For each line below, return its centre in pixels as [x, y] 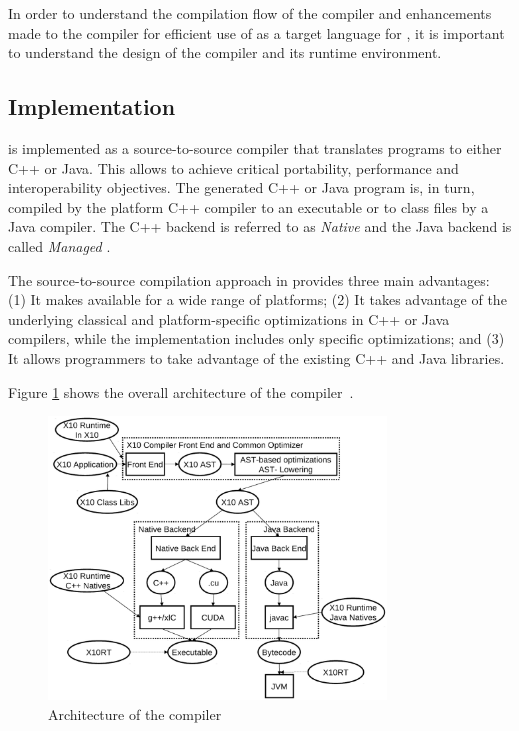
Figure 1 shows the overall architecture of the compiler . [181, 391]
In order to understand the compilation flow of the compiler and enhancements [250, 13]
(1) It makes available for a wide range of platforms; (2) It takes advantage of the [257, 299]
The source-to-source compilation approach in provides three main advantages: [249, 279]
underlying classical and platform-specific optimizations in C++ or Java [229, 318]
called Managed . [59, 245]
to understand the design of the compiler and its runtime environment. [225, 52]
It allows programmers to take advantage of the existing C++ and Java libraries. [256, 357]
